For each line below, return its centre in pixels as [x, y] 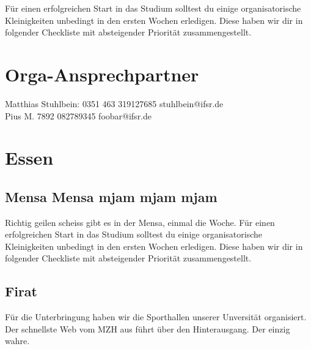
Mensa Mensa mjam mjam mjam [111, 196]
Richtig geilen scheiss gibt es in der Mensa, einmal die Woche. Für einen [140, 222]
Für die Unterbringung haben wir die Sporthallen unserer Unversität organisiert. [156, 317]
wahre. [17, 341]
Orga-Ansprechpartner [102, 74]
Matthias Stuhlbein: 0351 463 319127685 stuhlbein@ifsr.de [114, 103]
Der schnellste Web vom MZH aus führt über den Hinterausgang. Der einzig [148, 328]
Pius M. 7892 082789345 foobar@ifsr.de [79, 115]
